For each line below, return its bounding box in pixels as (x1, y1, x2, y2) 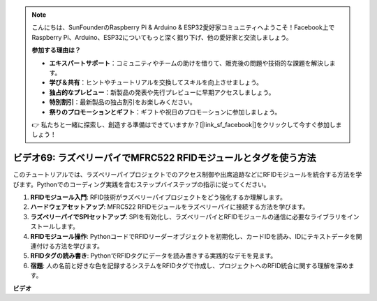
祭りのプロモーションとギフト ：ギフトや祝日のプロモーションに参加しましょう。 (49, 108, 281, 116)
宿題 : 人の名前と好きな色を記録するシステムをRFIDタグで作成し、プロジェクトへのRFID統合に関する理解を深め (30, 261, 348, 270)
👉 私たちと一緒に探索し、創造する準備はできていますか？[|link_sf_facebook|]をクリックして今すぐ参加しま (31, 120, 342, 129)
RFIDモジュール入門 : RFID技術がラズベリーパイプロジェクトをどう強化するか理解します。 (30, 193, 286, 201)
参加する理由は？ (31, 46, 81, 54)
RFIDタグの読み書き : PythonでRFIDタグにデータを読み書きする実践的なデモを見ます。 (30, 251, 277, 260)
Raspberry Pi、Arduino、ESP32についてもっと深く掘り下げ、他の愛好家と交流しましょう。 (31, 33, 293, 41)
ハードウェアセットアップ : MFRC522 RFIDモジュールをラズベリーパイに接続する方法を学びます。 (30, 203, 309, 211)
